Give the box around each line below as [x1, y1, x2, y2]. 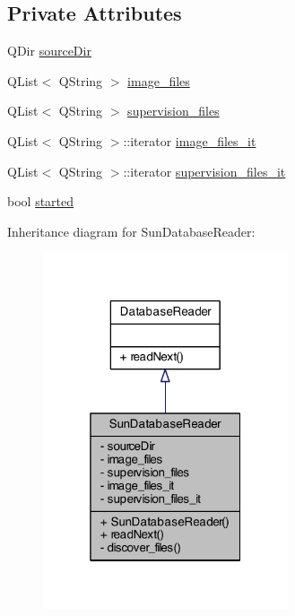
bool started [7, 192, 74, 211]
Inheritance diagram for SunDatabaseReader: [7, 221, 256, 240]
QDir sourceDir [7, 41, 91, 60]
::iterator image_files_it [123, 131, 256, 150]
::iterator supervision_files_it [123, 161, 286, 180]
